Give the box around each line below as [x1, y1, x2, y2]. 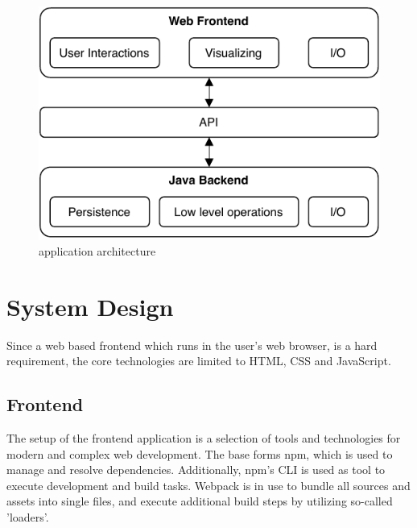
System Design [6, 289, 174, 322]
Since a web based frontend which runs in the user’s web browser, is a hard [6, 336, 378, 353]
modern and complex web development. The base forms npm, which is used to [6, 445, 393, 462]
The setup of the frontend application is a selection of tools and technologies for [6, 429, 401, 446]
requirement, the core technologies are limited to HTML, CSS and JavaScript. [6, 352, 391, 369]
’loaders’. [6, 508, 49, 525]
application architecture [39, 242, 156, 259]
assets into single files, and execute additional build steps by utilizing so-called [6, 493, 393, 509]
